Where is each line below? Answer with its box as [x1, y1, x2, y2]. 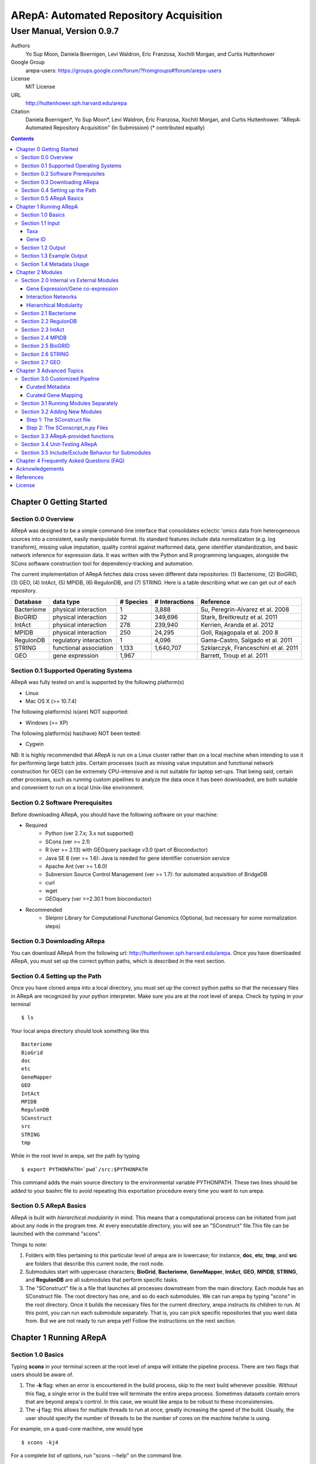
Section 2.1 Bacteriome [21, 309, 76, 316]
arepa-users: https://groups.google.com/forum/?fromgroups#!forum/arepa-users [25, 67, 222, 74]
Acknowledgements [16, 466, 64, 473]
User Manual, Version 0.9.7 [11, 26, 119, 36]
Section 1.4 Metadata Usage [21, 261, 90, 268]
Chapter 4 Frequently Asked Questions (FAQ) [16, 457, 125, 464]
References [16, 473, 44, 480]
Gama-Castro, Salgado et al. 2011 [201, 636, 293, 644]
